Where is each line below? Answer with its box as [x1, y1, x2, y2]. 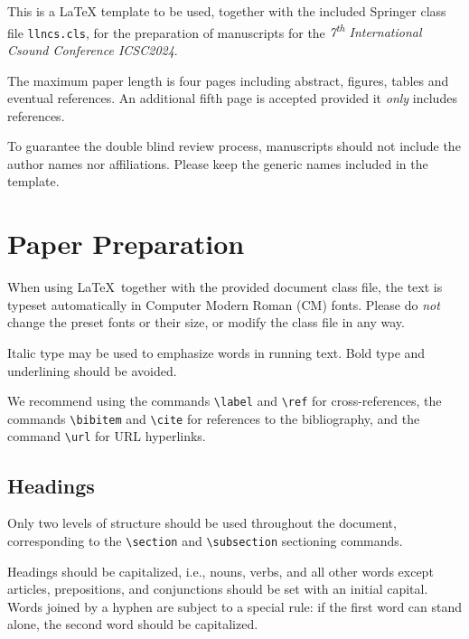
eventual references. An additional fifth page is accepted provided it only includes [7, 89, 457, 108]
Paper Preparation [7, 225, 245, 262]
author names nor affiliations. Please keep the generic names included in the [7, 154, 428, 173]
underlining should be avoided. [7, 361, 177, 380]
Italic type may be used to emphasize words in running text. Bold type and [7, 343, 426, 362]
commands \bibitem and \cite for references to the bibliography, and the [7, 409, 420, 428]
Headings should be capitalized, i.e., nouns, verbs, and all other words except [7, 561, 434, 580]
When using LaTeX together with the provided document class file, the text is [7, 277, 443, 296]
